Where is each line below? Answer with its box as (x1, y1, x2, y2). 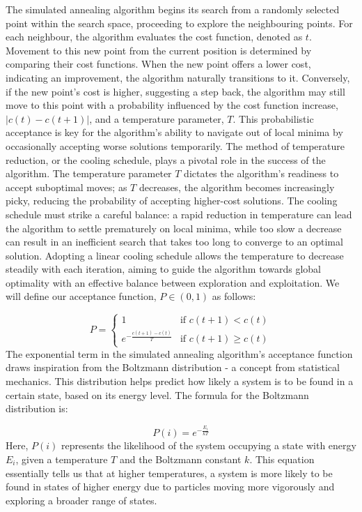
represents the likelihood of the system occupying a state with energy (61, 438, 356, 453)
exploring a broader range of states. (6, 492, 157, 507)
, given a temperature (15, 451, 108, 466)
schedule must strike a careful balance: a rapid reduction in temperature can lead (6, 206, 352, 221)
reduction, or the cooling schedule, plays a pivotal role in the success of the (6, 152, 326, 167)
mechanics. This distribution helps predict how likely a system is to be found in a (6, 373, 354, 388)
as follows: (212, 289, 256, 303)
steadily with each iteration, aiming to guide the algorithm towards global (6, 262, 321, 276)
